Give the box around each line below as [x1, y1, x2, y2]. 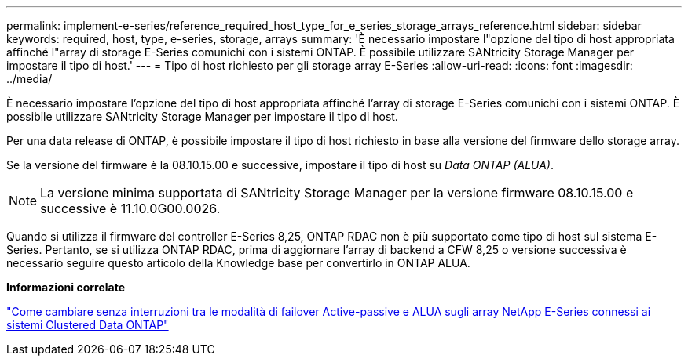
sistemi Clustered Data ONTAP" [6, 318, 169, 331]
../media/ [6, 72, 53, 85]
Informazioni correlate [6, 281, 126, 294]
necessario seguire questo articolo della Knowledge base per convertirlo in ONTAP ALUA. [6, 256, 470, 270]
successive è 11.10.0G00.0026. [40, 201, 221, 216]
